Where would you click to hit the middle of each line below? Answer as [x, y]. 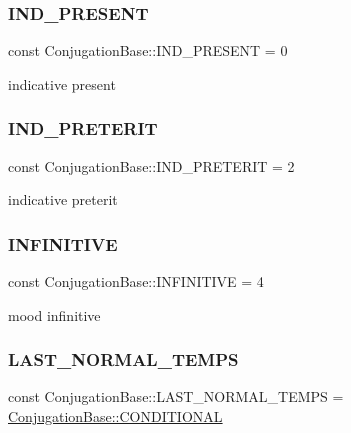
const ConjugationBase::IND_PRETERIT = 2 [151, 165]
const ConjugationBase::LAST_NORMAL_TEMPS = [176, 396]
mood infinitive [54, 314]
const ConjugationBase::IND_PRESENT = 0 [148, 50]
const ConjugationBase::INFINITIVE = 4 [136, 281]
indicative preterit [63, 199]
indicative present [62, 83]
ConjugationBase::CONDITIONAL [115, 416]
